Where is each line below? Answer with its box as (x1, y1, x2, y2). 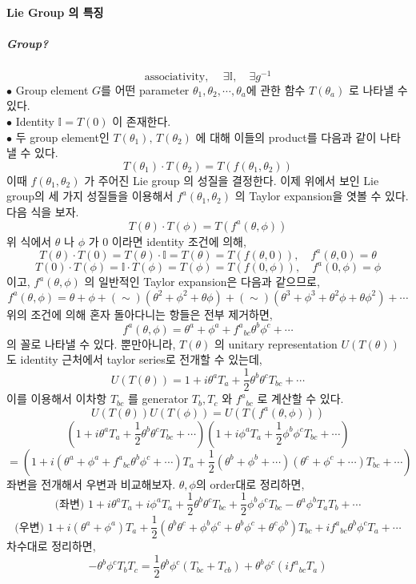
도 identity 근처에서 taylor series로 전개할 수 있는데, (6, 351, 262, 368)
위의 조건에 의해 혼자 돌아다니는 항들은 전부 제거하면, (6, 305, 273, 322)
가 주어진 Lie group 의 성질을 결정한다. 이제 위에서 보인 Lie (84, 171, 379, 188)
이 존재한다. (112, 113, 171, 130)
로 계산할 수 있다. (257, 390, 344, 407)
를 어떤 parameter (101, 81, 190, 98)
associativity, (144, 70, 209, 83)
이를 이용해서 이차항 (6, 390, 107, 407)
